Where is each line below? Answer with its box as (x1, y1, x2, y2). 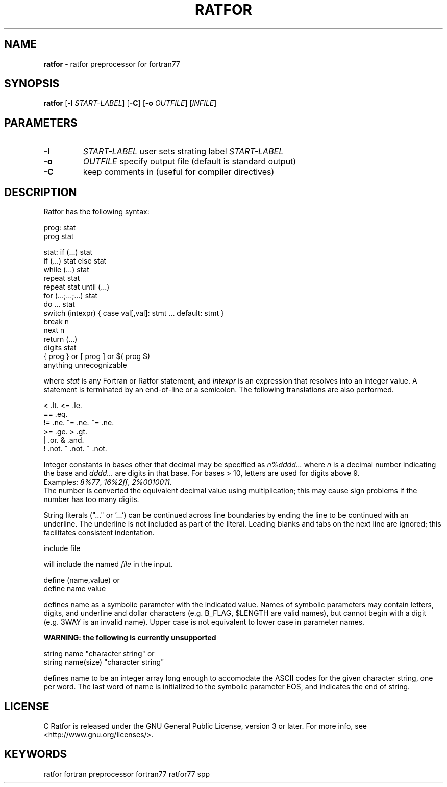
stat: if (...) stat (43, 248, 93, 257)
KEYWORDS (4, 748, 67, 761)
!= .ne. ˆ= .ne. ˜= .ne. (43, 418, 114, 427)
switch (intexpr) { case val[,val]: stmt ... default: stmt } (43, 308, 225, 318)
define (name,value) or (43, 576, 120, 585)
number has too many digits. (43, 495, 139, 504)
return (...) (43, 335, 78, 344)
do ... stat (43, 300, 75, 309)
